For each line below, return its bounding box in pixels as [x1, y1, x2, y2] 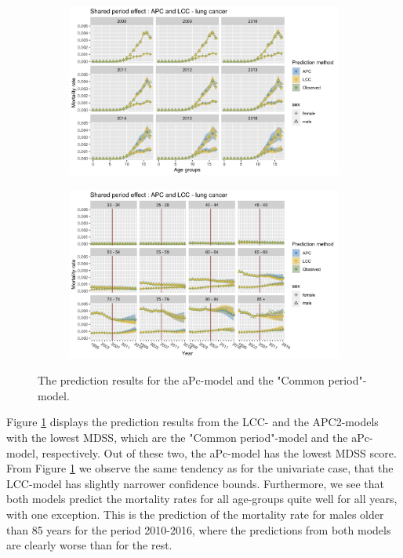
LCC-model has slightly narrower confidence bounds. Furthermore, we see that [6, 475, 384, 491]
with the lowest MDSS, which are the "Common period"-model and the [6, 429, 348, 445]
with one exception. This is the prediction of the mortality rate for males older [6, 505, 384, 522]
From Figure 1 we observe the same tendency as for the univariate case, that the [6, 460, 394, 476]
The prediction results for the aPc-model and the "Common [38, 372, 325, 388]
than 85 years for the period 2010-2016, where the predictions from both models [6, 521, 391, 538]
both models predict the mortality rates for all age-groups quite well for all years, [6, 491, 398, 507]
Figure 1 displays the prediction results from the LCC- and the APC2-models [6, 414, 379, 430]
